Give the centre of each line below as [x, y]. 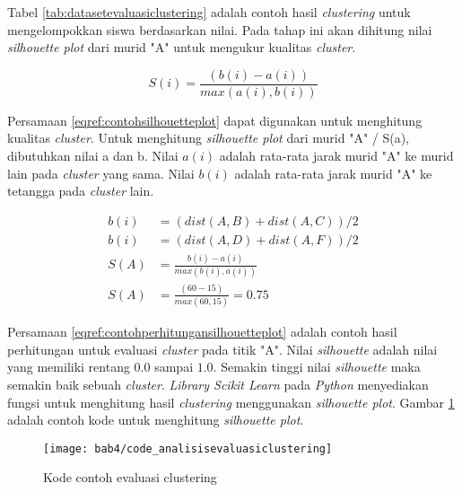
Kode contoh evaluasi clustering [130, 477]
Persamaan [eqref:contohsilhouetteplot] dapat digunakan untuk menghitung [215, 120]
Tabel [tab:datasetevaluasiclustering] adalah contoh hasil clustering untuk [209, 12]
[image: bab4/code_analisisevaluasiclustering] [188, 448]
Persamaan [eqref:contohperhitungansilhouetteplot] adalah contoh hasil [202, 332]
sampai [174, 367]
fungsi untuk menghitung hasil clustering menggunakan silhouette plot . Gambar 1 [231, 402]
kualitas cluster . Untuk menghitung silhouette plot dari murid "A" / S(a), [209, 138]
